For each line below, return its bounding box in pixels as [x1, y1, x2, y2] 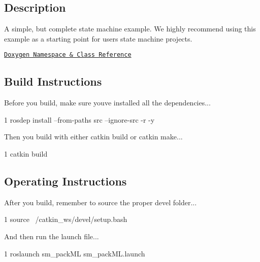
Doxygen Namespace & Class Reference [4, 51, 132, 59]
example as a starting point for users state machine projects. [4, 33, 192, 44]
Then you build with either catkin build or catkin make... [4, 131, 183, 142]
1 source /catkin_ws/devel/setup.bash [4, 214, 127, 224]
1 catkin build [4, 148, 48, 159]
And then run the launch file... [4, 231, 99, 242]
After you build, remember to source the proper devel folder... [4, 197, 197, 207]
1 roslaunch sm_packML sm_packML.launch [4, 248, 145, 258]
